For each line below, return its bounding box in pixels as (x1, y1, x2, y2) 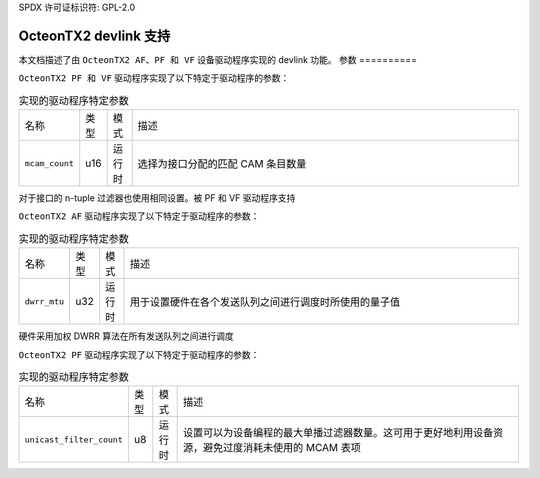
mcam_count (24, 158, 75, 169)
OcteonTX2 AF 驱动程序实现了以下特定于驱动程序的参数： (18, 210, 260, 222)
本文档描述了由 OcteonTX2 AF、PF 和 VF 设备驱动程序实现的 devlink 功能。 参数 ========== (18, 53, 418, 65)
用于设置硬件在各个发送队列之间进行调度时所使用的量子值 (129, 295, 400, 309)
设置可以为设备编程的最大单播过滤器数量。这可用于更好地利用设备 (182, 426, 494, 440)
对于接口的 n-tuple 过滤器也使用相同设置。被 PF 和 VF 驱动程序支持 (18, 192, 296, 204)
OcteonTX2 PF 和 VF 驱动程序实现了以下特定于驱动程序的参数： (18, 72, 290, 84)
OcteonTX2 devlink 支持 (18, 27, 171, 44)
